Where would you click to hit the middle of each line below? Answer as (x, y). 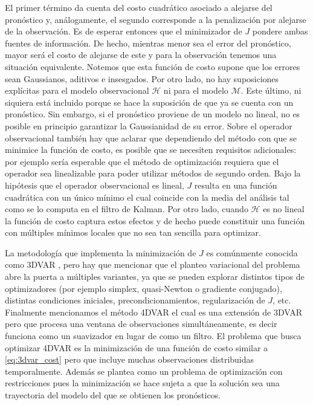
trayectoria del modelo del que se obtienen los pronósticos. (113, 395)
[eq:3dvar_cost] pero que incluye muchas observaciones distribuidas (130, 359)
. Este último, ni (271, 90)
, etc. (282, 300)
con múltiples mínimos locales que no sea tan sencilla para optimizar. (133, 232)
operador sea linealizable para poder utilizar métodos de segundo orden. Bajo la (153, 173)
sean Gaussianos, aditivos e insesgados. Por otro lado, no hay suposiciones (142, 78)
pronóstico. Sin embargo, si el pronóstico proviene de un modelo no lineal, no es (153, 114)
